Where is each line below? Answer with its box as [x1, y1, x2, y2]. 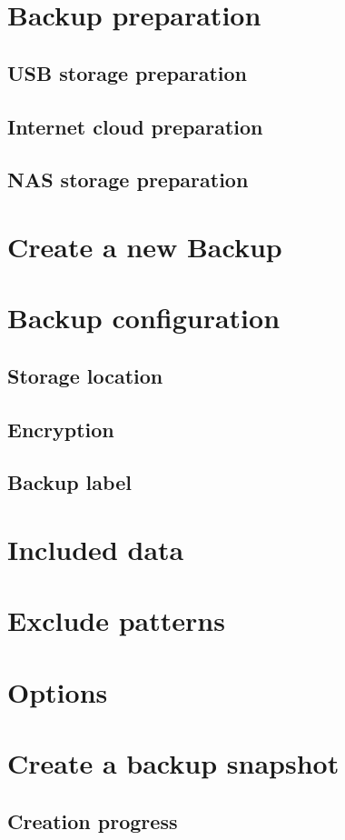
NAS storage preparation [7, 165, 249, 194]
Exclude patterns [7, 602, 225, 639]
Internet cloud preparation [7, 112, 263, 140]
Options [7, 673, 108, 710]
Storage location [7, 361, 163, 389]
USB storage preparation [7, 58, 247, 86]
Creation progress [7, 806, 178, 835]
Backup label [7, 468, 132, 496]
